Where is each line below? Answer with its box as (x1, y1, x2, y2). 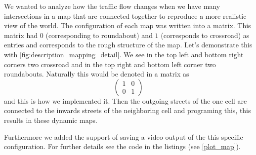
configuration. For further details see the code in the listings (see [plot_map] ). (4, 141, 241, 152)
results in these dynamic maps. (4, 115, 97, 125)
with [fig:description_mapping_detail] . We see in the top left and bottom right (4, 49, 244, 59)
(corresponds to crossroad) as (161, 30, 250, 40)
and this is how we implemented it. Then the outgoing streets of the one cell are (4, 95, 247, 106)
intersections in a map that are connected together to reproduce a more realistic (4, 10, 247, 21)
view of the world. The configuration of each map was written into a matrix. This (4, 20, 251, 31)
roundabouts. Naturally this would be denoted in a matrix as (4, 69, 189, 79)
